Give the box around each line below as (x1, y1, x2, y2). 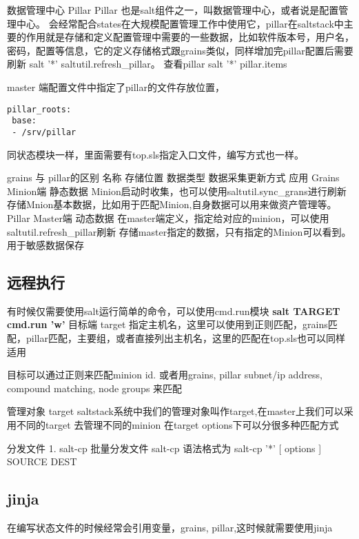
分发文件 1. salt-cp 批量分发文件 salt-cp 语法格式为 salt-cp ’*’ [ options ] (7, 440, 322, 455)
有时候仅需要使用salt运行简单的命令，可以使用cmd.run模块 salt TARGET (7, 303, 340, 318)
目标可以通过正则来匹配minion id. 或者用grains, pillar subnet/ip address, (7, 367, 322, 382)
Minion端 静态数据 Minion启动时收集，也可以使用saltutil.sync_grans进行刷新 (7, 183, 347, 198)
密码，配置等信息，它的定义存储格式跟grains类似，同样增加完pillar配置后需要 (7, 43, 353, 57)
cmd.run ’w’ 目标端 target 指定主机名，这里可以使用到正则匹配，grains (7, 317, 328, 332)
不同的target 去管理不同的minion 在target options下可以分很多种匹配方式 (16, 418, 339, 432)
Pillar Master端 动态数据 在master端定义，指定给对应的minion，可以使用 (7, 210, 329, 225)
